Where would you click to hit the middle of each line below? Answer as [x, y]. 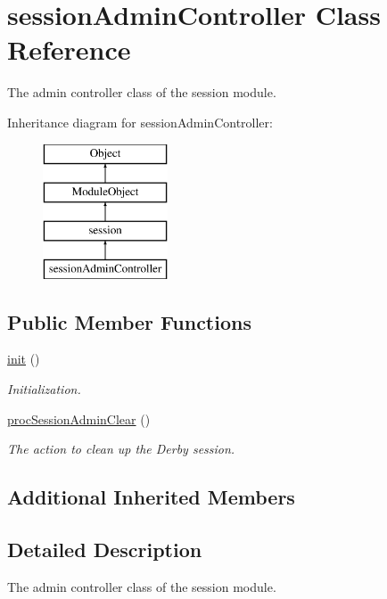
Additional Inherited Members [151, 497]
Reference [69, 49]
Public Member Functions [129, 321]
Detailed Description [105, 550]
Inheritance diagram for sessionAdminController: [140, 122]
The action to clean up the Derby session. [121, 449]
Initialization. [44, 389]
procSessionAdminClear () [79, 418]
